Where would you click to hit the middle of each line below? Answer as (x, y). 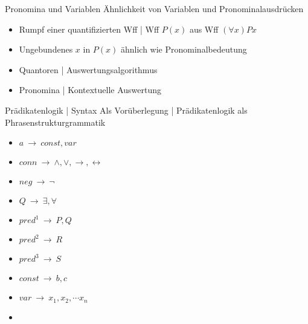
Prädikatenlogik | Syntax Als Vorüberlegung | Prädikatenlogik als (126, 110)
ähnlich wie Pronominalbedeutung (184, 49)
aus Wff (204, 29)
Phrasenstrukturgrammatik (55, 122)
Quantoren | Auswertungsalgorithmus (88, 69)
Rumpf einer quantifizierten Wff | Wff (89, 29)
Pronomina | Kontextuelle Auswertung (90, 90)
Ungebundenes (46, 49)
